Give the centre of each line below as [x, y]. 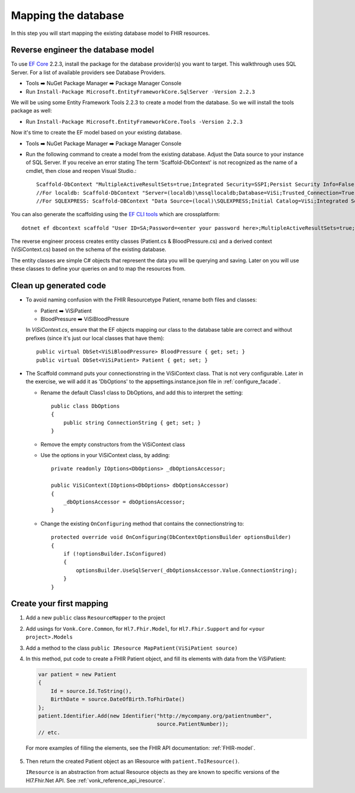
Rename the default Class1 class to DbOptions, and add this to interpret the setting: [142, 392]
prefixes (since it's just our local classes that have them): [95, 338]
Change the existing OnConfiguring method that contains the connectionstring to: [142, 524]
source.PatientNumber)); [193, 724]
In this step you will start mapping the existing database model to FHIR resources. [110, 33]
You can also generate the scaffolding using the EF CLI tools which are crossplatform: [115, 214]
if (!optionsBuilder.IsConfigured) [115, 553]
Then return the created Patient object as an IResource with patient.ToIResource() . [133, 762]
